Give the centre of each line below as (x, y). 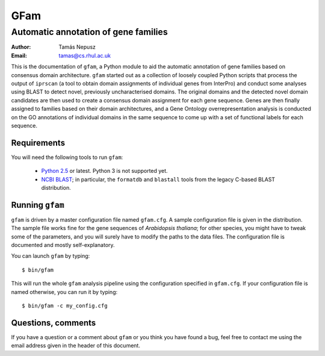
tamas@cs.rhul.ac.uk (85, 55)
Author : (21, 47)
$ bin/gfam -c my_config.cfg (65, 306)
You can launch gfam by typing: (51, 256)
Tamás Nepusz (77, 47)
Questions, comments (54, 323)
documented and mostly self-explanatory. (63, 245)
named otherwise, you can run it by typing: (64, 292)
